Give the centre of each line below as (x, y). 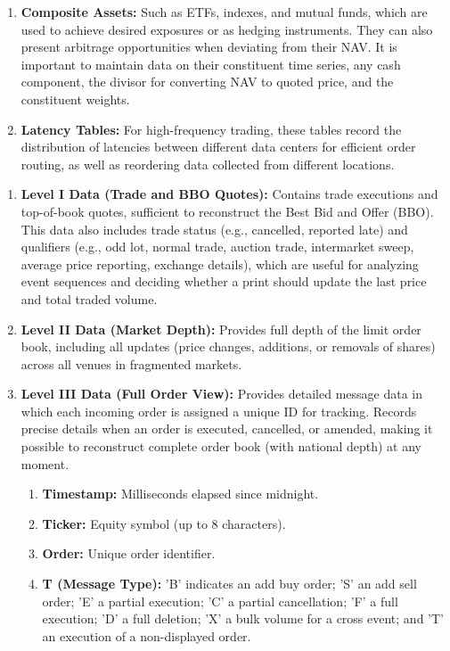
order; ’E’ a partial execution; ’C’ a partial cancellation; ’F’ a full (220, 601)
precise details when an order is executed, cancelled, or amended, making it (227, 429)
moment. (45, 463)
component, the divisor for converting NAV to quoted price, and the (207, 82)
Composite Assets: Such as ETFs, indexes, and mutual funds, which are (224, 12)
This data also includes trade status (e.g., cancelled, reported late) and (214, 229)
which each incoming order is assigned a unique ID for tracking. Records (219, 411)
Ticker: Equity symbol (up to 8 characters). (164, 523)
